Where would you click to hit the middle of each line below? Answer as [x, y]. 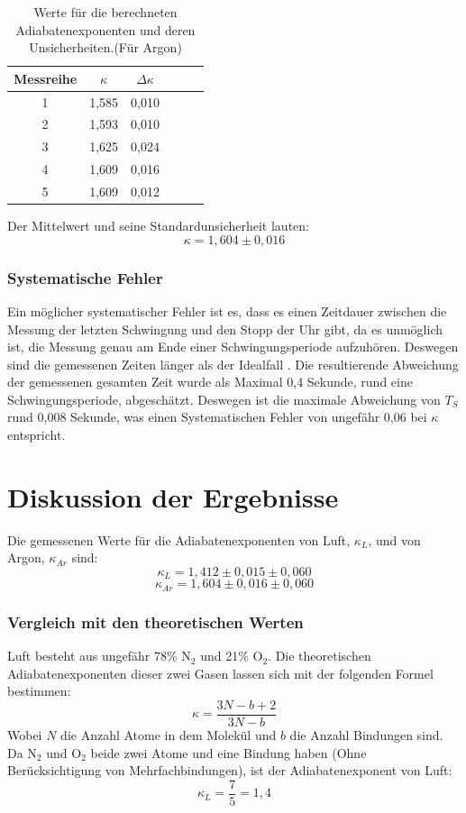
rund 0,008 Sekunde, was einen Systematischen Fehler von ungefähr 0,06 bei [217, 417]
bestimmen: [39, 691]
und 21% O [232, 656]
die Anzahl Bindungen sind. [366, 734]
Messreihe [46, 78]
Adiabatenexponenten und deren [105, 29]
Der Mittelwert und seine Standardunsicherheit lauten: [158, 226]
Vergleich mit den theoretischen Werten [155, 621]
